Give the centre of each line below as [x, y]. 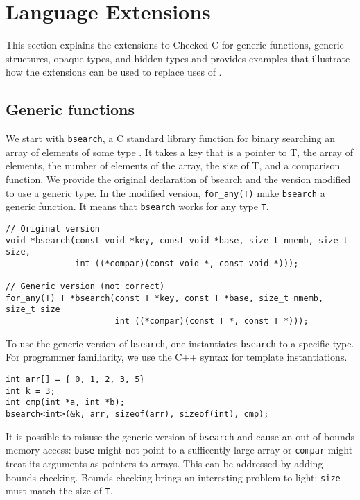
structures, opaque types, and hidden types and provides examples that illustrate [178, 58]
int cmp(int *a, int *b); [65, 403]
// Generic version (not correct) [85, 287]
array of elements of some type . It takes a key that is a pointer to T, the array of [179, 152]
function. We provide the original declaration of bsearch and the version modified [178, 179]
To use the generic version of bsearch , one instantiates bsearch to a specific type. [180, 343]
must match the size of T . [59, 491]
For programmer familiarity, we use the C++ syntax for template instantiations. [177, 357]
